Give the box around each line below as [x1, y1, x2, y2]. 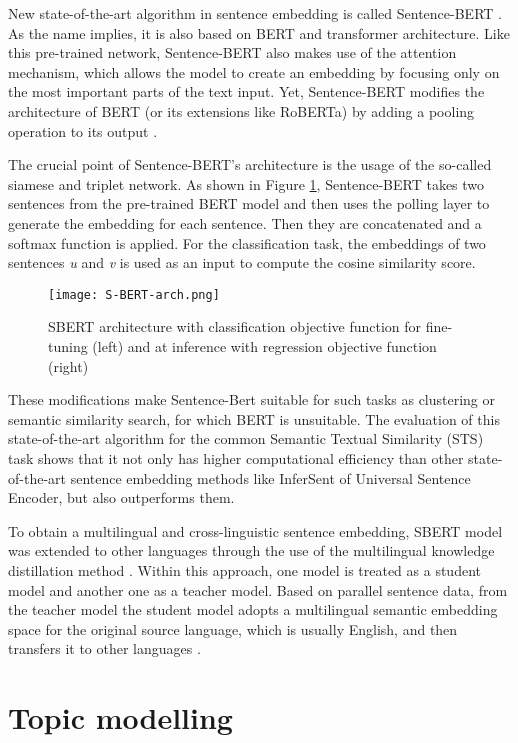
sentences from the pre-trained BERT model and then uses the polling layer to [8, 193, 490, 214]
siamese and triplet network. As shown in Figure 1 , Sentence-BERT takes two [8, 173, 485, 194]
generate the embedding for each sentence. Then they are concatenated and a [8, 212, 482, 233]
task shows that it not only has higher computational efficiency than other [8, 447, 464, 468]
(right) [48, 355, 89, 376]
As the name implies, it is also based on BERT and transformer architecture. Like [8, 22, 510, 43]
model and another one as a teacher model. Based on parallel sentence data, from [8, 579, 508, 600]
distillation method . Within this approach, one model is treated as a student [8, 559, 481, 580]
